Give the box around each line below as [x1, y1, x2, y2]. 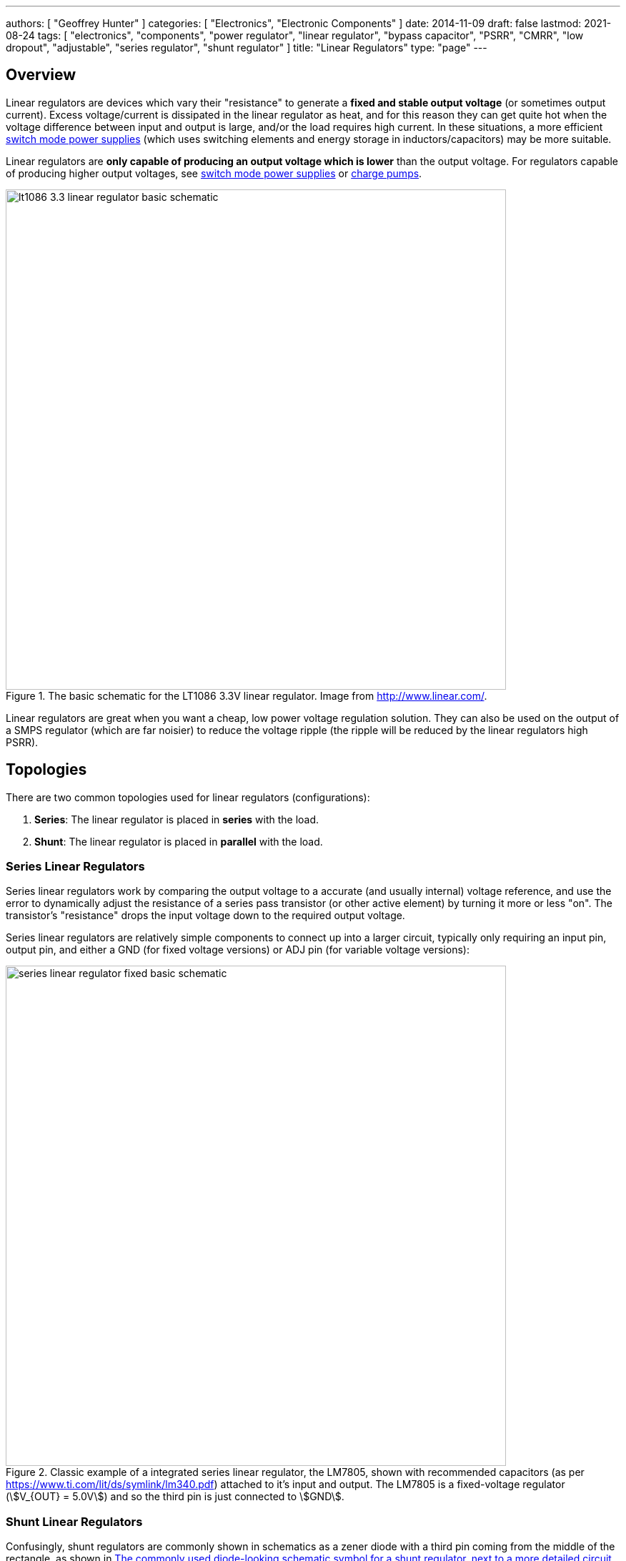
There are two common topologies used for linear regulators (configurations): [6, 791, 370, 803]
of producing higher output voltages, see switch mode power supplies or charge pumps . [6, 167, 422, 179]
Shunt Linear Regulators [6, 1514, 143, 1529]
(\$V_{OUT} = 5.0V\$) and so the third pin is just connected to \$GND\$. [6, 1490, 344, 1503]
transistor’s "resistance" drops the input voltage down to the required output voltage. [6, 909, 405, 922]
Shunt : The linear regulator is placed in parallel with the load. [34, 835, 323, 848]
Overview [6, 66, 76, 84]
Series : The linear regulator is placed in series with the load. [34, 813, 319, 826]
